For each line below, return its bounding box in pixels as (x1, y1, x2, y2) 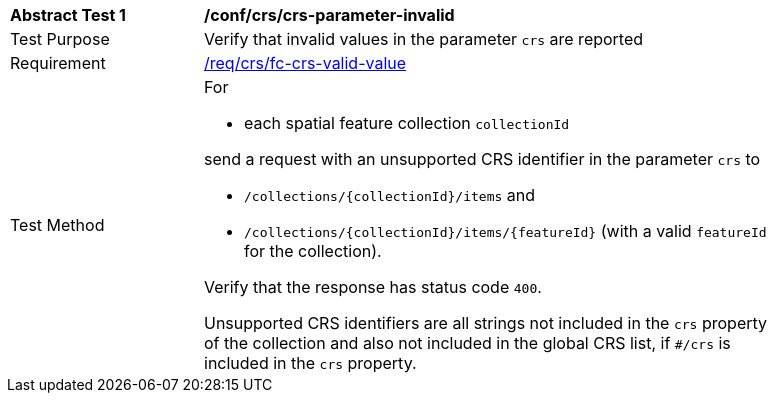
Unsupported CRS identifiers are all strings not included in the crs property (204, 313, 768, 333)
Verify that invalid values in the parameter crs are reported (204, 29, 644, 49)
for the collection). (244, 241, 382, 261)
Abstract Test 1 (10, 5, 126, 25)
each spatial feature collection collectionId (244, 113, 570, 133)
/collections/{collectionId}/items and (244, 185, 536, 205)
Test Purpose (10, 29, 110, 49)
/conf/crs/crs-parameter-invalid (204, 5, 455, 25)
